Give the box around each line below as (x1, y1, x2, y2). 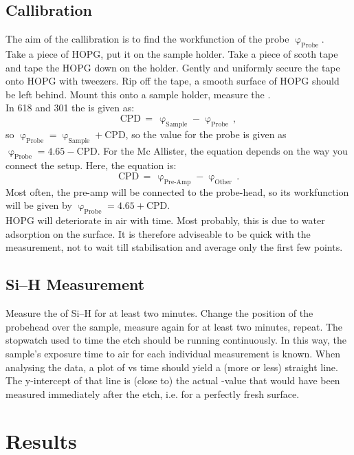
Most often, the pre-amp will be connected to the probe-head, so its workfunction (5, 184, 349, 199)
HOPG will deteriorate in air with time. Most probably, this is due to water (5, 213, 325, 227)
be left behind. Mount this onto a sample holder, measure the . (5, 87, 271, 101)
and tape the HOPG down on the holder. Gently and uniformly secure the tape (5, 60, 340, 74)
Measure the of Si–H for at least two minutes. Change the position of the (5, 306, 313, 320)
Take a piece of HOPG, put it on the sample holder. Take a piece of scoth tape (5, 47, 338, 60)
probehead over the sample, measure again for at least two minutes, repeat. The (5, 319, 343, 333)
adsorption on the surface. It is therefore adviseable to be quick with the (5, 226, 311, 241)
